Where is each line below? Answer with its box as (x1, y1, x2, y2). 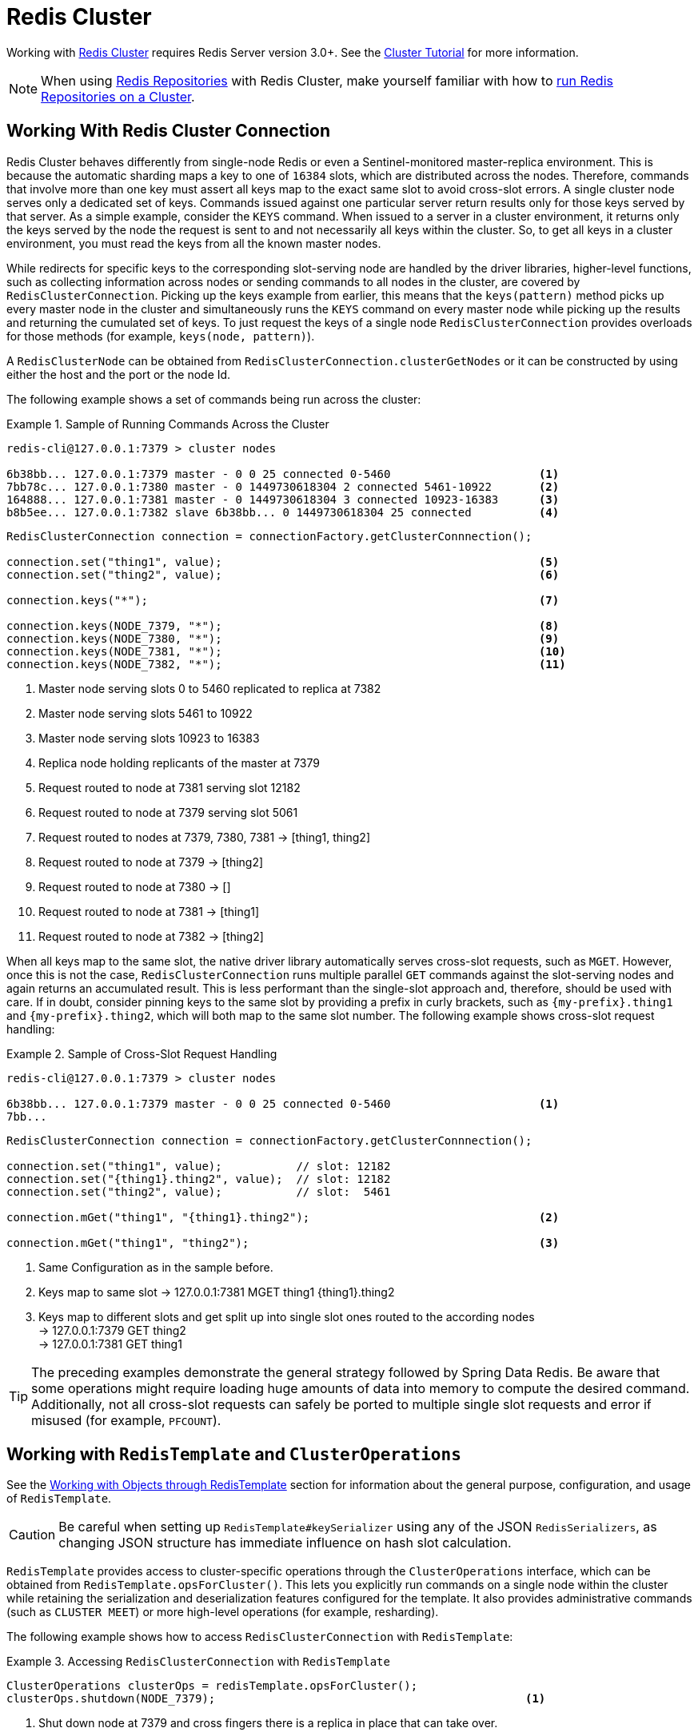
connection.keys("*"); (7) (6, 593, 560, 607)
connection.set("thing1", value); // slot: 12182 (6, 1159, 391, 1173)
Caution (9, 1527, 56, 1543)
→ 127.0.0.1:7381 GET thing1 (38, 1336, 182, 1351)
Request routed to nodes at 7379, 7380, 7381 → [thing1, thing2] (38, 830, 371, 844)
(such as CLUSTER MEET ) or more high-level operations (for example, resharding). (6, 1605, 439, 1619)
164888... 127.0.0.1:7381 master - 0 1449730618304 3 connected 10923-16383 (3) (6, 492, 560, 506)
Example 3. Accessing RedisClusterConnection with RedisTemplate (6, 1654, 390, 1669)
